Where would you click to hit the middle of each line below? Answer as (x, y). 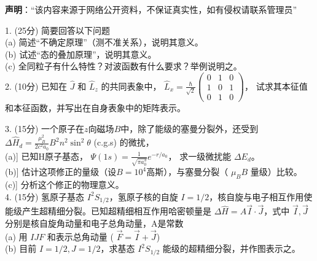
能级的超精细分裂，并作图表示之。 (231, 248)
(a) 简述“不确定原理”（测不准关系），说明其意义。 (104, 42)
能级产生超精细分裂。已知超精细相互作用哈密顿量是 (108, 211)
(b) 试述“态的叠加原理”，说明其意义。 (81, 54)
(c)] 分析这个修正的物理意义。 (65, 185)
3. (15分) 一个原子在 (45, 128)
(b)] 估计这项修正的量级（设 (61, 172)
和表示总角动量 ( (80, 236)
